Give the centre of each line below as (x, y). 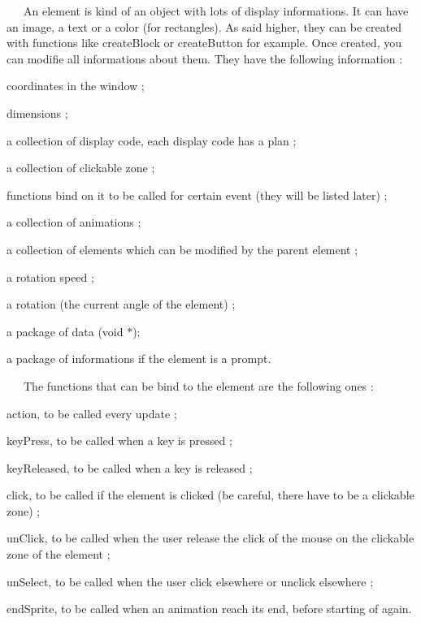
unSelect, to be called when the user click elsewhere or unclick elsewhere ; (190, 581)
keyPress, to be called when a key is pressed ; (119, 441)
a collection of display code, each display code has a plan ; (152, 140)
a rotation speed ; (50, 276)
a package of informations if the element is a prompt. (139, 359)
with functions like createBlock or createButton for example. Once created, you (204, 43)
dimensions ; (37, 112)
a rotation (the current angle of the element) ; (121, 304)
